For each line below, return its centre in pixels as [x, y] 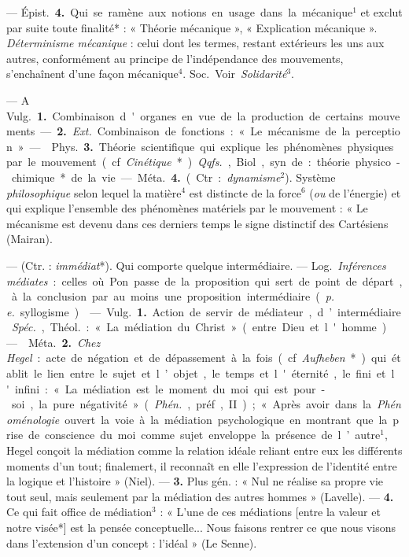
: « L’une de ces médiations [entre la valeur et [270, 512]
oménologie [33, 419]
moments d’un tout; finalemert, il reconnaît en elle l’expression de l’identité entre [202, 465]
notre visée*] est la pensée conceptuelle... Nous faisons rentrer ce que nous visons [201, 527]
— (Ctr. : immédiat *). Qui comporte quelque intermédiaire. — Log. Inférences [196, 265]
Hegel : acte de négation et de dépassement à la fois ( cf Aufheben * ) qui [197, 358]
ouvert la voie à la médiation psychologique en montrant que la [226, 419]
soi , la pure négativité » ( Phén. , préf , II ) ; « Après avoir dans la [191, 404]
